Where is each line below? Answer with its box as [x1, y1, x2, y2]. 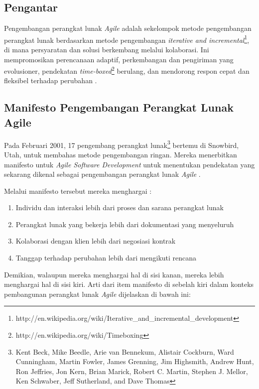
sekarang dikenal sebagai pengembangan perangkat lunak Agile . [4, 169, 201, 179]
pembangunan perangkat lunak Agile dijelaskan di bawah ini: [4, 288, 191, 299]
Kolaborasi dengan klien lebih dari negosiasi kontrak [15, 236, 176, 246]
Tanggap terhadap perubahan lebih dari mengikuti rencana [15, 253, 197, 263]
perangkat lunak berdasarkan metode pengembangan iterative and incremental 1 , [4, 33, 250, 45]
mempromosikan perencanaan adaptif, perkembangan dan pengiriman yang [4, 54, 234, 64]
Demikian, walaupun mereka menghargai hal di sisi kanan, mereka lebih [4, 269, 224, 279]
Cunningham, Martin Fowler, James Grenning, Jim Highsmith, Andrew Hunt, [15, 356, 254, 367]
